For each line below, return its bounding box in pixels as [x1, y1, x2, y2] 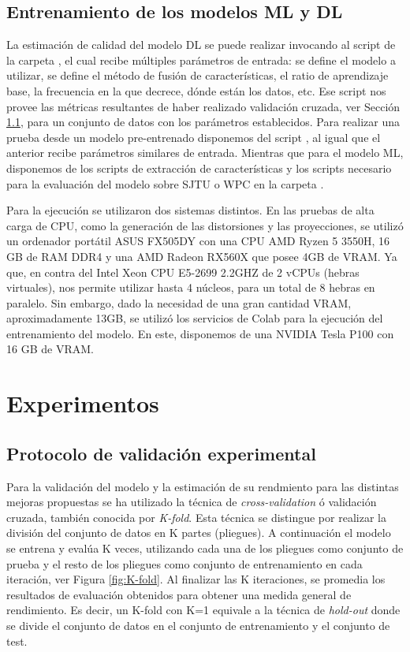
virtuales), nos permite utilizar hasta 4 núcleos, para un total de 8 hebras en [6, 279, 375, 296]
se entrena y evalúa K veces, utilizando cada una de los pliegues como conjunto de [6, 540, 404, 557]
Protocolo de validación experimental [6, 441, 316, 465]
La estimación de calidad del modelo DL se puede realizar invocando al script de [6, 36, 396, 53]
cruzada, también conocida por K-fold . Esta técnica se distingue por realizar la [6, 509, 386, 525]
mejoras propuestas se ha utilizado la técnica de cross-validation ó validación [6, 494, 377, 510]
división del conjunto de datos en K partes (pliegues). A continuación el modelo [6, 524, 391, 541]
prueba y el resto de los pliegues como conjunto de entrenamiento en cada [6, 555, 363, 572]
